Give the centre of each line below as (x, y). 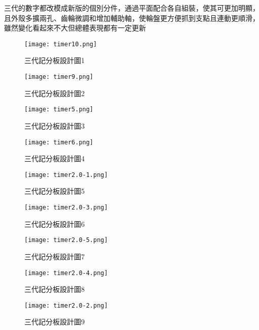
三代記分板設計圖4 (54, 158)
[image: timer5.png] (59, 110)
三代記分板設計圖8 (54, 289)
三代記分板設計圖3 (54, 125)
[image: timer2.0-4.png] (66, 273)
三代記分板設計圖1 (54, 60)
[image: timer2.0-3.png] (66, 208)
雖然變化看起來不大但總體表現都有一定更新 (75, 28)
